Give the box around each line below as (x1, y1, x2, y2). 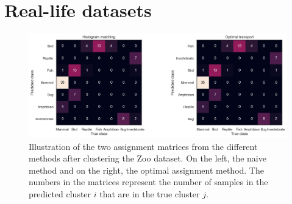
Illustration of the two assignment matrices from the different (29, 140, 258, 152)
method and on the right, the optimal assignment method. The (29, 163, 264, 176)
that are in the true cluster (99, 187, 200, 200)
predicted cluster (29, 187, 91, 200)
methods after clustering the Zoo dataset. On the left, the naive (29, 152, 266, 165)
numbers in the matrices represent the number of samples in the (29, 175, 268, 188)
